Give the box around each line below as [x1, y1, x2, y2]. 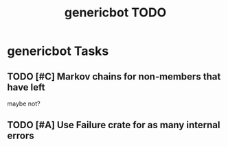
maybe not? [7, 99, 41, 108]
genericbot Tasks [7, 43, 109, 59]
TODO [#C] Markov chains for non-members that [7, 71, 221, 82]
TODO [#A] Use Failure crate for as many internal [7, 119, 220, 131]
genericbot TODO [64, 5, 167, 21]
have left [7, 81, 46, 93]
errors [7, 130, 34, 142]
